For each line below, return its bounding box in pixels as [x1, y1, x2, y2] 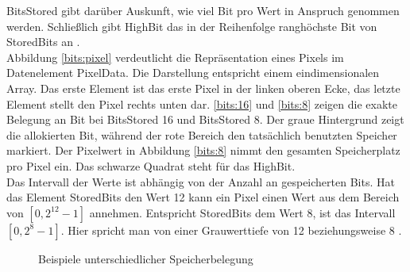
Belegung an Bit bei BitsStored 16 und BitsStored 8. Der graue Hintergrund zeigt [6, 111, 404, 128]
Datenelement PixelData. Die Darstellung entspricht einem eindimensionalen [6, 64, 380, 81]
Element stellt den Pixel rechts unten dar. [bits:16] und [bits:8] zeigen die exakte [6, 95, 397, 112]
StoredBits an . [6, 33, 80, 50]
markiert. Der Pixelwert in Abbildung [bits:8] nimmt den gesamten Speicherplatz [6, 142, 400, 159]
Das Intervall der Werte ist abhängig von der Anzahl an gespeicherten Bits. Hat [6, 173, 395, 190]
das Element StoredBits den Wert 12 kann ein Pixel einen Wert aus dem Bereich [6, 189, 400, 205]
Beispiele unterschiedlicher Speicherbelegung [38, 250, 253, 266]
